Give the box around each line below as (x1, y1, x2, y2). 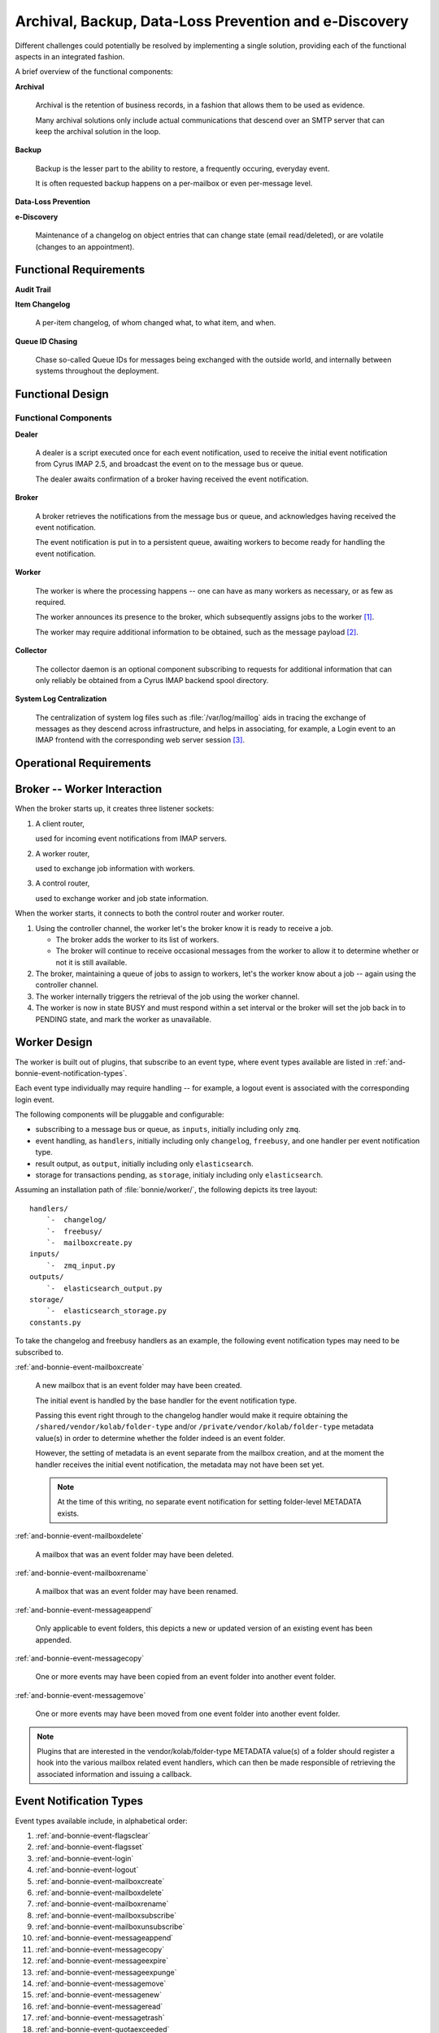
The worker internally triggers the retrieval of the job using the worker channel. (35, 991, 300, 1001)
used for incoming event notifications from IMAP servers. (35, 834, 228, 843)
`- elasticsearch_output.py (46, 1283, 163, 1293)
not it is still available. (55, 957, 128, 967)
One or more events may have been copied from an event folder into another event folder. (35, 1672, 337, 1682)
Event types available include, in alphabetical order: (15, 1816, 188, 1826)
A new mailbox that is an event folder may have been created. (35, 1381, 243, 1391)
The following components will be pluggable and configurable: (15, 1110, 224, 1120)
